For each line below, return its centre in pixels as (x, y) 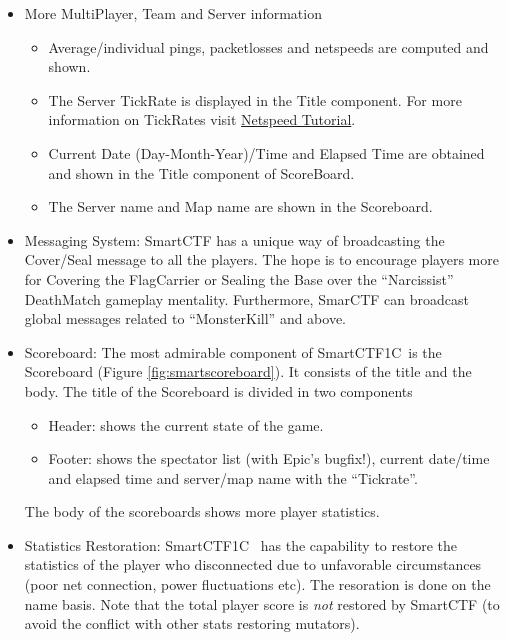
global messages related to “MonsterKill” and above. (185, 318)
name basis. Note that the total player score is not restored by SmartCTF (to (262, 603)
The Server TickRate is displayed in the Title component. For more (255, 99)
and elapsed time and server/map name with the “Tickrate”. (233, 477)
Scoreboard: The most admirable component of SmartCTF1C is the (233, 351)
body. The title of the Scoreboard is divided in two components (218, 390)
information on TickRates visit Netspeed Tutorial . (202, 119)
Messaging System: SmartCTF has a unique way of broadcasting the (234, 239)
